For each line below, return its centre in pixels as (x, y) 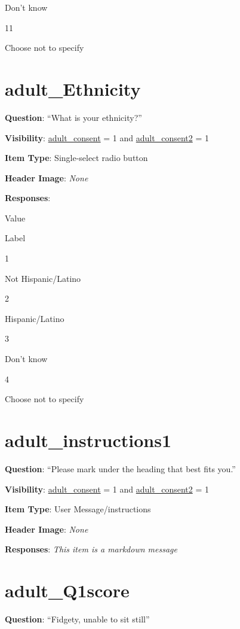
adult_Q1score (67, 590)
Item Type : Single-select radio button (76, 158)
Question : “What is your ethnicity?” (73, 117)
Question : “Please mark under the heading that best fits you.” (120, 468)
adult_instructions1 (88, 440)
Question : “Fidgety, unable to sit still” (77, 619)
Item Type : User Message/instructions (78, 509)
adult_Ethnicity (73, 88)
